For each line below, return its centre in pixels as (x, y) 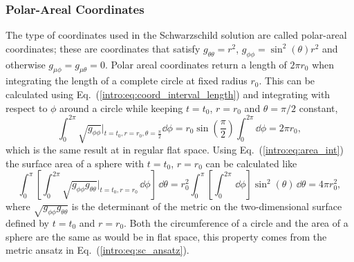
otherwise (26, 64)
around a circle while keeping (121, 107)
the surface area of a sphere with (75, 163)
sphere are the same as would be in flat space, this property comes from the (166, 236)
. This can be (287, 81)
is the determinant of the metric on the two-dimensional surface (207, 206)
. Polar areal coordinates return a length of (196, 64)
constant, (318, 107)
